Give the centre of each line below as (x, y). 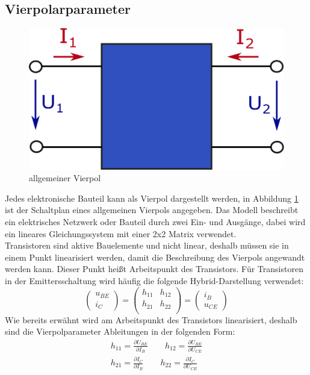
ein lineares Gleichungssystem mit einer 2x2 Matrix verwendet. (121, 233)
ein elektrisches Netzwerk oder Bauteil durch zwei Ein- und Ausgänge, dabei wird (155, 222)
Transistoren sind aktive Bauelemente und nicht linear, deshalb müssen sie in (147, 245)
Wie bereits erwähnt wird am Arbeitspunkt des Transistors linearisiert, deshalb (151, 319)
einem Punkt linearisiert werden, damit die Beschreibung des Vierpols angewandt (155, 257)
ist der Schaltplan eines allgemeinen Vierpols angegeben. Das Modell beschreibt (152, 210)
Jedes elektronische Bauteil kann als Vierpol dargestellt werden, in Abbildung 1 (152, 198)
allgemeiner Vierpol (65, 178)
